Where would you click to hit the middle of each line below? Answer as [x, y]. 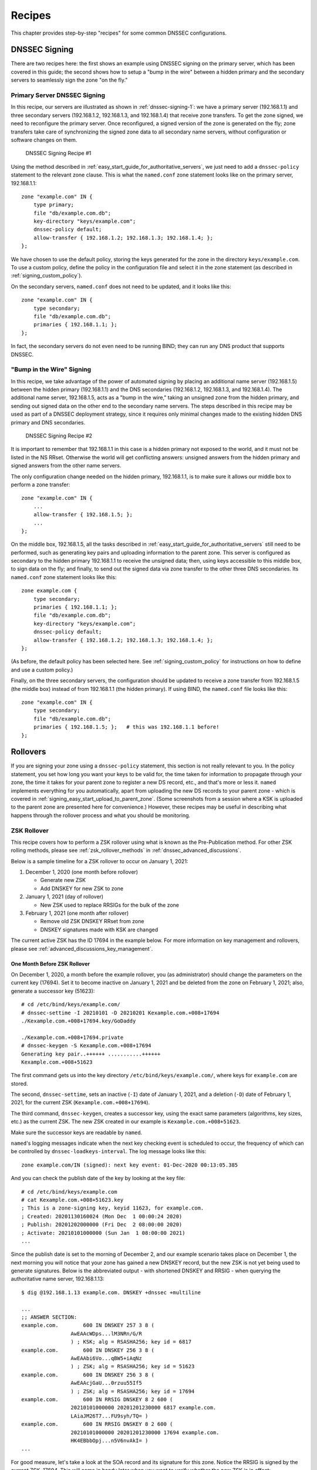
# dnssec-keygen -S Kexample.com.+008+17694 [87, 1046]
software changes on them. [44, 140]
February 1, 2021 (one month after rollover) [77, 913]
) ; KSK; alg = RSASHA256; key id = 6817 [131, 1342]
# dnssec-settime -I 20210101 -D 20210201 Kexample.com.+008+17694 [120, 1013]
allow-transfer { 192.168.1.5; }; [83, 515]
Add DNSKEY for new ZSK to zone [82, 888]
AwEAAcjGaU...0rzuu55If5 [106, 1383]
